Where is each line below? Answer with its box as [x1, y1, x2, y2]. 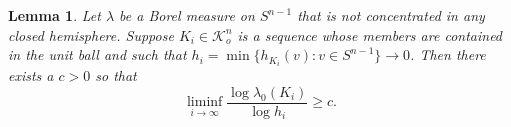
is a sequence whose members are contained [237, 24, 503, 45]
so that [95, 65, 137, 86]
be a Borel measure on [119, 5, 255, 25]
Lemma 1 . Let [8, 5, 101, 25]
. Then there [410, 44, 486, 65]
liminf [186, 95, 223, 110]
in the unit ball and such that [8, 44, 187, 65]
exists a [8, 65, 54, 86]
